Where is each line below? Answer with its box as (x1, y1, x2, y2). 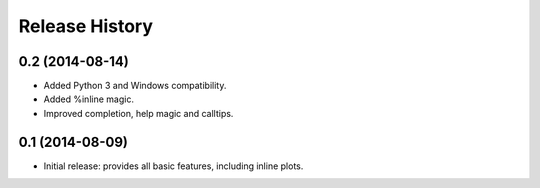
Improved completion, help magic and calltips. (43, 107, 234, 119)
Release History (18, 15, 154, 37)
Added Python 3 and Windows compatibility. (43, 80, 227, 92)
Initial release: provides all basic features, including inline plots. (43, 160, 304, 172)
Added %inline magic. (43, 93, 135, 105)
